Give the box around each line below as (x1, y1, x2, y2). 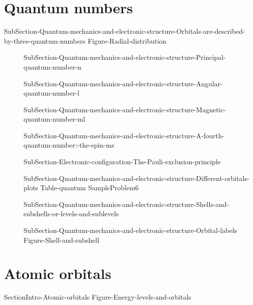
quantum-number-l (24, 88, 80, 98)
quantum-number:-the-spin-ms (24, 140, 114, 150)
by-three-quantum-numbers (4, 35, 86, 46)
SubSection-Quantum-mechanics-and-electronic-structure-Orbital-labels (24, 225, 237, 235)
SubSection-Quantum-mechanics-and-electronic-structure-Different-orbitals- (24, 173, 250, 183)
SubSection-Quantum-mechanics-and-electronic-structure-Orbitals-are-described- (4, 26, 245, 36)
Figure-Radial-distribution (87, 35, 167, 46)
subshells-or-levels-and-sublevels (24, 208, 119, 219)
